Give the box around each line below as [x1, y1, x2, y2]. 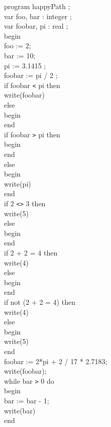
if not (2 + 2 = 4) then [4, 297, 75, 307]
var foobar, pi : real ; [4, 21, 68, 31]
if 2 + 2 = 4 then [4, 247, 58, 258]
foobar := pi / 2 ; [4, 70, 58, 80]
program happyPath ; [4, 1, 70, 11]
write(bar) [4, 405, 36, 415]
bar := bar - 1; [4, 395, 49, 405]
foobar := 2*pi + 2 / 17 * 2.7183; [4, 356, 107, 366]
